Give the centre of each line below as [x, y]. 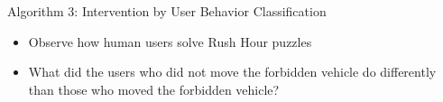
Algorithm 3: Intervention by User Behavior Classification [167, 11]
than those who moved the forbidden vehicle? [154, 89]
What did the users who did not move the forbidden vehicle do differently [232, 72]
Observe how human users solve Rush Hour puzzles [170, 41]
